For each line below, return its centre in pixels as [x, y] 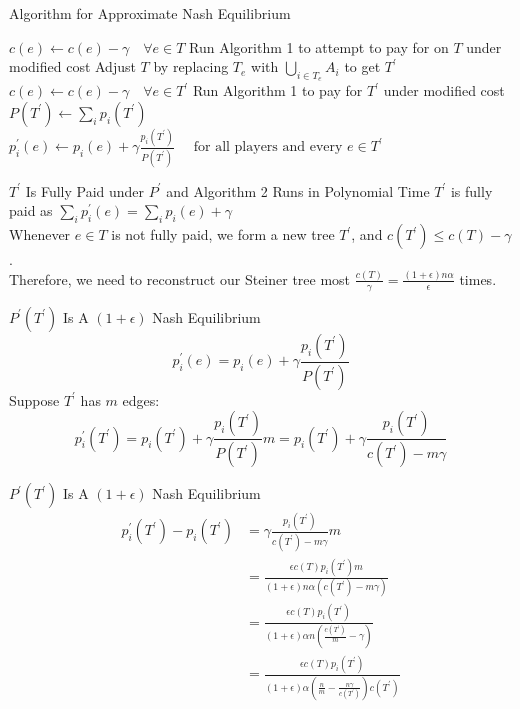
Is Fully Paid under [85, 190]
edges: [141, 399]
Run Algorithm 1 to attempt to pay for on [319, 46]
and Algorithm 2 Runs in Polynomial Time [298, 190]
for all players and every [268, 147]
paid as [31, 210]
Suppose [34, 399]
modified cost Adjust [72, 66]
